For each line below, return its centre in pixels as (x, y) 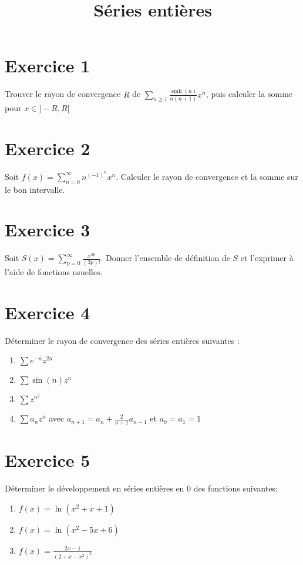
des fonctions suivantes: (235, 488)
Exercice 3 (48, 230)
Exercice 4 (48, 312)
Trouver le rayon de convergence (63, 94)
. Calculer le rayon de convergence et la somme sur (207, 176)
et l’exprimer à (267, 258)
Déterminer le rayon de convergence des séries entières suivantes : (122, 340)
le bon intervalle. (35, 189)
